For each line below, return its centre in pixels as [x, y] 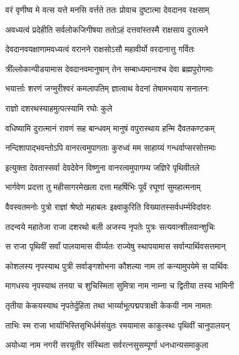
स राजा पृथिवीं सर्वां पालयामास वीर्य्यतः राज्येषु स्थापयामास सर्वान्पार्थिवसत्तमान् [116, 246]
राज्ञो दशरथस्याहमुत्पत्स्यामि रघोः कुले [59, 108]
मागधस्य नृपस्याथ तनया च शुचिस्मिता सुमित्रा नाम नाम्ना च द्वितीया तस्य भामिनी [120, 285]
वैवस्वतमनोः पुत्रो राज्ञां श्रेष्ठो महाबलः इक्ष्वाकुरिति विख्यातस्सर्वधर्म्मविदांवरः [108, 206]
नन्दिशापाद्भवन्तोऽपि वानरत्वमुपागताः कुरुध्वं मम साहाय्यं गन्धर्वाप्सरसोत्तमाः [111, 148]
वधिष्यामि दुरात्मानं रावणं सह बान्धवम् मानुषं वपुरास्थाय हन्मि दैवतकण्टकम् [110, 128]
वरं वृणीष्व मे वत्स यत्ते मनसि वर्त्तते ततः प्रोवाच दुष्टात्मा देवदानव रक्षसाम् [107, 9]
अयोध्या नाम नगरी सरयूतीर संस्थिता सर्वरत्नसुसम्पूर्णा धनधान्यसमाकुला [107, 345]
